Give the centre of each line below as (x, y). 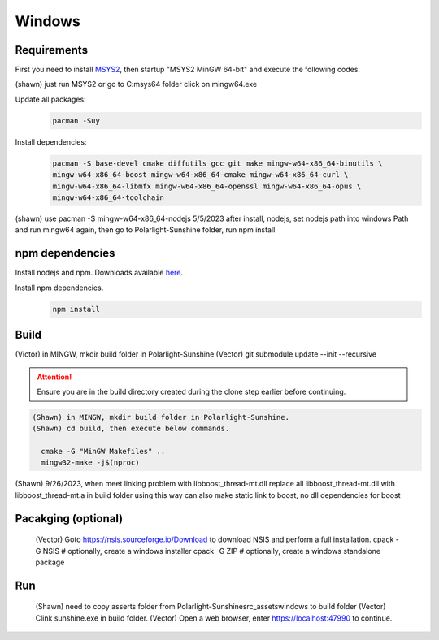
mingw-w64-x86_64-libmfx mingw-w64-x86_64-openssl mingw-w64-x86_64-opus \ (207, 186)
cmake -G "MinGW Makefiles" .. (103, 452)
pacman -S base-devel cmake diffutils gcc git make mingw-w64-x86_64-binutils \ (217, 163)
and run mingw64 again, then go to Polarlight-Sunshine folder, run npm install (145, 230)
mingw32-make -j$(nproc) (90, 463)
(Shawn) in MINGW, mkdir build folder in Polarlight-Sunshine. (161, 417)
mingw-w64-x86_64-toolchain (108, 197)
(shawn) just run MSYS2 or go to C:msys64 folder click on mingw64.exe (136, 84)
